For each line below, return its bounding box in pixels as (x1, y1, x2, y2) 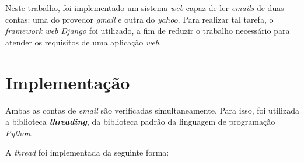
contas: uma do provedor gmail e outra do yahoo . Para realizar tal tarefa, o (5, 13, 274, 25)
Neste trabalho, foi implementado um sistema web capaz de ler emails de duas (5, 2, 284, 13)
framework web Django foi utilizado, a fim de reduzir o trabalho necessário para (5, 24, 290, 37)
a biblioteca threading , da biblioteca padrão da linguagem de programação (5, 115, 275, 128)
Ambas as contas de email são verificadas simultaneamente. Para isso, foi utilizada (5, 104, 299, 116)
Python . (5, 126, 33, 139)
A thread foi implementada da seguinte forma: (5, 146, 169, 159)
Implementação (5, 70, 130, 94)
